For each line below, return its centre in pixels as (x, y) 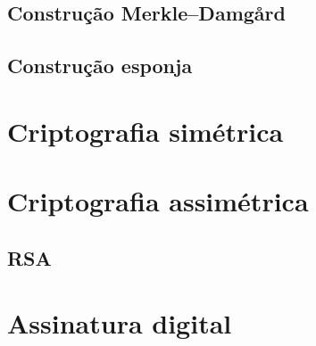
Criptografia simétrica (146, 131)
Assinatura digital (120, 323)
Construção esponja (100, 66)
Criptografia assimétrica (158, 201)
